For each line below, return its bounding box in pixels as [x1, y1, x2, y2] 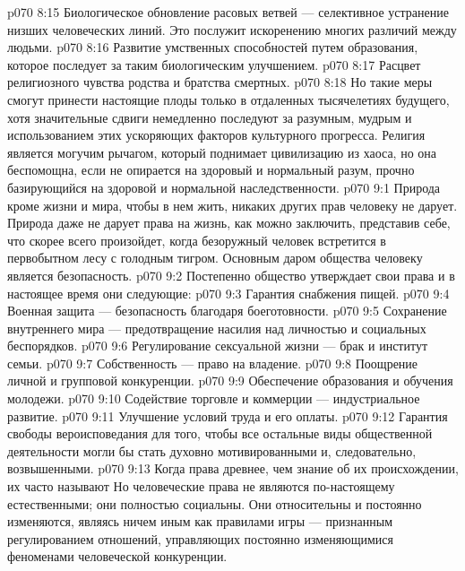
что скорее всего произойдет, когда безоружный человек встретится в [7, 230, 386, 249]
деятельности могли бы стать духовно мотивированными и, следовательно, [7, 441, 417, 460]
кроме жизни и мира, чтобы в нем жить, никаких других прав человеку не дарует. [7, 195, 458, 214]
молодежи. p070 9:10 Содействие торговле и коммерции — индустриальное [7, 389, 420, 408]
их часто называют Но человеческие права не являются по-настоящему [7, 477, 395, 496]
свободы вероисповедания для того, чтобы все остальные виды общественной [7, 424, 433, 443]
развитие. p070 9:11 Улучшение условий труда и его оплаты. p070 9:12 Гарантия [7, 406, 448, 425]
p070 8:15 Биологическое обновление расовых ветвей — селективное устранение [7, 3, 449, 21]
